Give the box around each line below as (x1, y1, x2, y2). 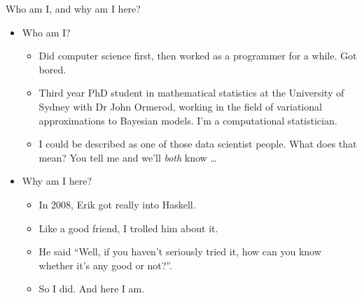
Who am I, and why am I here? (6, 1, 141, 15)
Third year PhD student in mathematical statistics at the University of (39, 85, 344, 100)
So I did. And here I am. (39, 281, 145, 296)
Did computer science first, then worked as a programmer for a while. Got (39, 48, 357, 63)
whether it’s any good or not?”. (39, 257, 172, 272)
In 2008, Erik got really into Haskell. (39, 197, 196, 211)
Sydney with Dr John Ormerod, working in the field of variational (39, 99, 322, 113)
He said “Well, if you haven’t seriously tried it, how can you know (39, 244, 321, 259)
